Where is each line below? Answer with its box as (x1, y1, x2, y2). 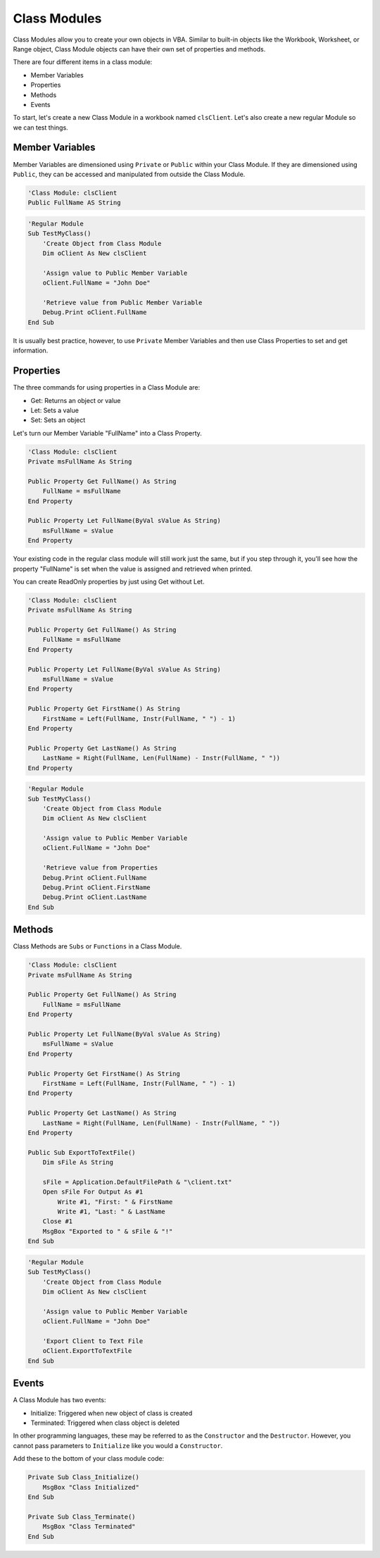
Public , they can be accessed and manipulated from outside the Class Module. (13, 170, 246, 178)
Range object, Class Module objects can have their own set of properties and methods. (13, 44, 266, 53)
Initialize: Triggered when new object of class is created (30, 1409, 193, 1417)
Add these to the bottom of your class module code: (13, 1454, 165, 1463)
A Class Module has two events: (13, 1396, 106, 1404)
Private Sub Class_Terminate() (27, 1512, 137, 1521)
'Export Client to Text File (42, 1337, 144, 1345)
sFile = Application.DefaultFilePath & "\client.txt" (42, 1177, 232, 1186)
